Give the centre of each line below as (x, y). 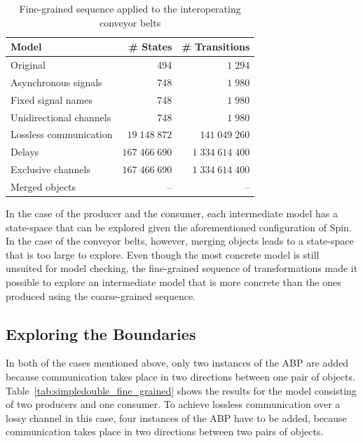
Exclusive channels (50, 169)
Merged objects (43, 186)
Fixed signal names (52, 99)
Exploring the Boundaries (101, 333)
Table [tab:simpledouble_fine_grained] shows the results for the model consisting (181, 390)
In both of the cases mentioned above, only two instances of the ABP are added (177, 363)
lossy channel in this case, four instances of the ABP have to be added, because (176, 417)
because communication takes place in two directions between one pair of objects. (180, 376)
